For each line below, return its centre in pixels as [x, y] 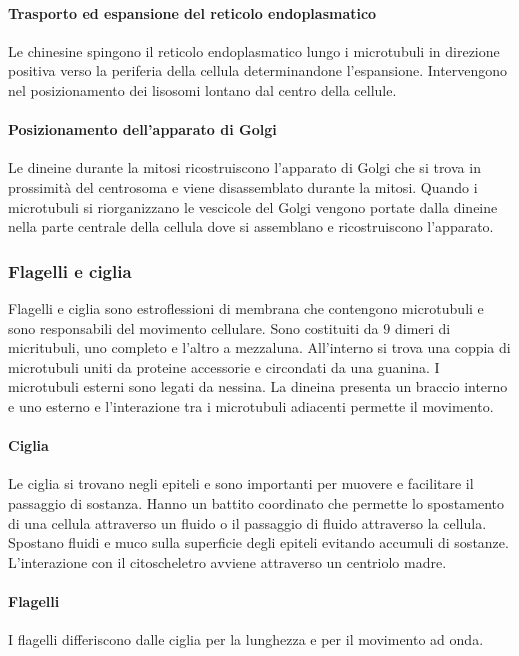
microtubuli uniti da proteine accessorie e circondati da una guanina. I [224, 366]
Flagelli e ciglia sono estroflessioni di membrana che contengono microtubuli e [246, 307]
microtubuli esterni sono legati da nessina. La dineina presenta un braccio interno [258, 386]
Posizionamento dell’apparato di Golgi [142, 129]
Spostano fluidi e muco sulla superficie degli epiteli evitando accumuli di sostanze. [258, 542]
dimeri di [422, 327]
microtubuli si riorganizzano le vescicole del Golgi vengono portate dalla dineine [253, 206]
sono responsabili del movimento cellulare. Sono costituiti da [193, 327]
